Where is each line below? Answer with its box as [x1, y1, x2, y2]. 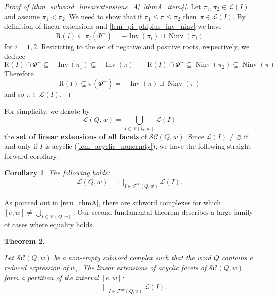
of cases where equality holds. [4, 219, 94, 230]
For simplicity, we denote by [4, 105, 90, 116]
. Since [184, 131, 204, 141]
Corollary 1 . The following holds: [4, 167, 110, 178]
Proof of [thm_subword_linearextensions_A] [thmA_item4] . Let [4, 1, 201, 11]
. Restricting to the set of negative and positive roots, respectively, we [37, 41, 250, 51]
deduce [4, 51, 25, 61]
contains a [221, 252, 253, 263]
